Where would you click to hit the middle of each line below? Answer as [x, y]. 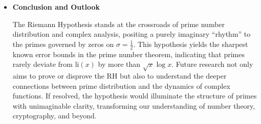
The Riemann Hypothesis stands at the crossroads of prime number [119, 24]
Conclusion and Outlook [56, 7]
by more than [119, 64]
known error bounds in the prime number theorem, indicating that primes [128, 54]
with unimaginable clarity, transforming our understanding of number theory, [134, 105]
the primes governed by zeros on [63, 44]
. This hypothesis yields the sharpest [191, 44]
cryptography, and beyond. [55, 116]
